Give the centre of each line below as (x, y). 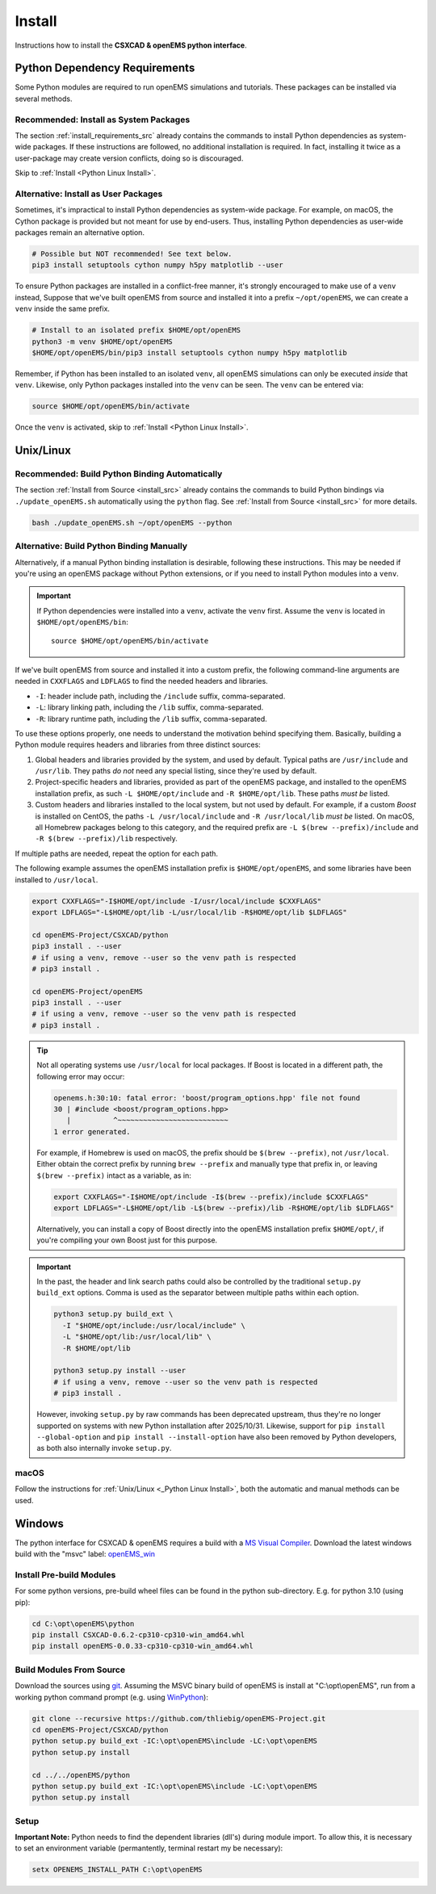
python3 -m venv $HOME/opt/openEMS (102, 342)
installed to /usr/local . (57, 879)
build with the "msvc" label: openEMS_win (85, 1554)
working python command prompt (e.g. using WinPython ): (112, 1697)
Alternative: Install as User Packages (89, 194)
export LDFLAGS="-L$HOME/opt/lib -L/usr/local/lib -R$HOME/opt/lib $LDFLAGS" (189, 912)
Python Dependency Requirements (105, 68)
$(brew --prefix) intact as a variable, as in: (114, 1175)
